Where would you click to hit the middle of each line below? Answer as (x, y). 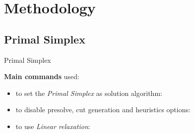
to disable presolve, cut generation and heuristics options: (103, 110)
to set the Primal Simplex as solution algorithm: (89, 93)
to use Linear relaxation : (53, 126)
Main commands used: (42, 76)
